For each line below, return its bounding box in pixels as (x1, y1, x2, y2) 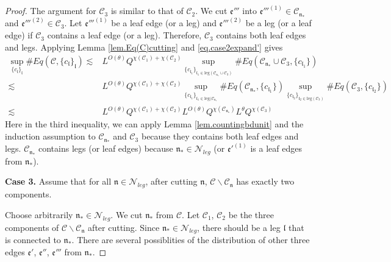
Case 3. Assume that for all (5, 175, 112, 188)
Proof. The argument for (5, 4, 96, 17)
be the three (228, 208, 274, 221)
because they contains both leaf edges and (141, 130, 299, 143)
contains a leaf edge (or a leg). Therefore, (47, 29, 202, 41)
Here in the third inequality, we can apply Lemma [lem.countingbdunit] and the (5, 118, 304, 130)
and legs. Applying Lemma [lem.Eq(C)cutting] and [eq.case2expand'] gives (5, 40, 283, 53)
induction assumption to (5, 130, 96, 143)
